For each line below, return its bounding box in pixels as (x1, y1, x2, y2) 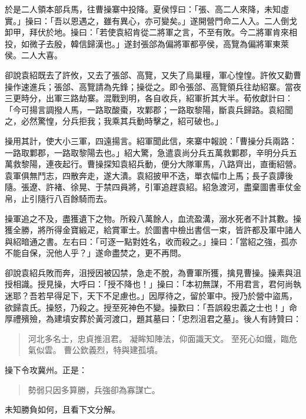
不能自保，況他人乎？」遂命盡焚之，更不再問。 (5, 247, 186, 259)
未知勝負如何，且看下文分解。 (5, 403, 120, 415)
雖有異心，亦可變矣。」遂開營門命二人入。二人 (103, 14, 281, 26)
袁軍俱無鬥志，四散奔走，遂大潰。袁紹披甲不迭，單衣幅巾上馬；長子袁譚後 (5, 169, 293, 181)
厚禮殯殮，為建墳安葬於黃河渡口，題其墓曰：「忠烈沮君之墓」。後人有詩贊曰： (5, 312, 301, 325)
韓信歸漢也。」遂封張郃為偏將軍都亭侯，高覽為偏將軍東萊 (70, 37, 289, 49)
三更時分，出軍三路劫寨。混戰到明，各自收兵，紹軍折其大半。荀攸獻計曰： (5, 92, 293, 104)
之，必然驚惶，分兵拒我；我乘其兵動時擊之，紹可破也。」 (5, 115, 223, 127)
